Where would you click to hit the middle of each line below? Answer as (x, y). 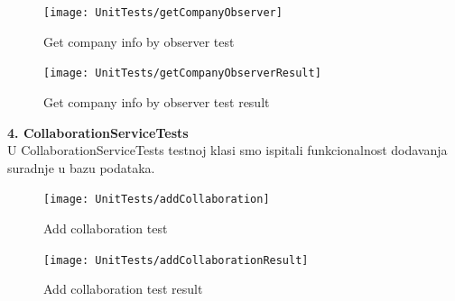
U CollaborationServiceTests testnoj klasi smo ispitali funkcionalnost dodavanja (227, 150)
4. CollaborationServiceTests (98, 132)
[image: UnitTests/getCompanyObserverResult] (182, 73)
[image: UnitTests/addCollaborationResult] (176, 260)
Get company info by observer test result (157, 101)
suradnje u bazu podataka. (81, 167)
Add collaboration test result (123, 289)
